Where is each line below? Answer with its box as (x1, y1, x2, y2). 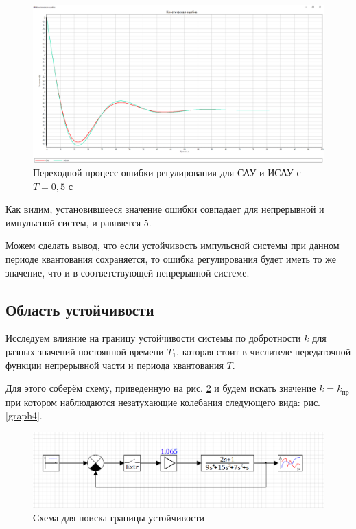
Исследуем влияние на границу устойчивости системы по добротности (5, 331, 301, 345)
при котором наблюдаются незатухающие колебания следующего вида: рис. (5, 395, 320, 409)
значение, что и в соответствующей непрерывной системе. (5, 265, 250, 279)
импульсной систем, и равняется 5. (5, 215, 152, 229)
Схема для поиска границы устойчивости (33, 510, 205, 524)
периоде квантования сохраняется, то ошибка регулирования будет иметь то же (5, 251, 336, 266)
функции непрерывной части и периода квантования (5, 357, 224, 372)
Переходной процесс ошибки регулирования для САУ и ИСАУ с (33, 165, 301, 179)
